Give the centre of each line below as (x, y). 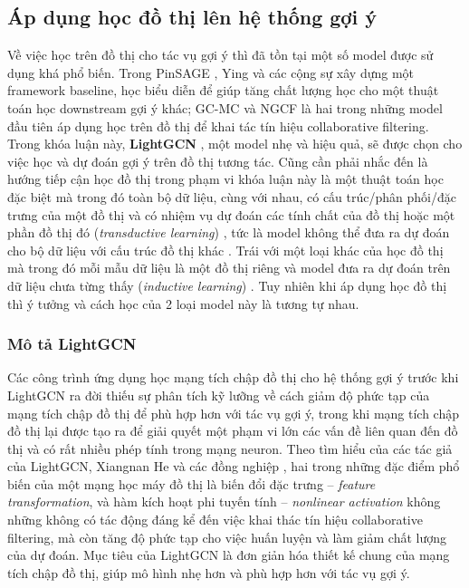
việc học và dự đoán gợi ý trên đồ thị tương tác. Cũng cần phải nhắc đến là (218, 161)
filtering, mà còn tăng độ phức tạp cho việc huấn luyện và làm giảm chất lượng (227, 537)
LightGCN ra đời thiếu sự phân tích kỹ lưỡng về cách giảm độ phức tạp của (219, 395)
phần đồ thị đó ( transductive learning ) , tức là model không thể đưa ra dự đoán (229, 232)
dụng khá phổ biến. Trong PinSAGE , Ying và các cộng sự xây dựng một (211, 72)
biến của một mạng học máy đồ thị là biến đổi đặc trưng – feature (191, 483)
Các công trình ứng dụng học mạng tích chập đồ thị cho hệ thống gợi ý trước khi (233, 377)
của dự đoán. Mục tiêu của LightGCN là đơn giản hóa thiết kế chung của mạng (229, 555)
